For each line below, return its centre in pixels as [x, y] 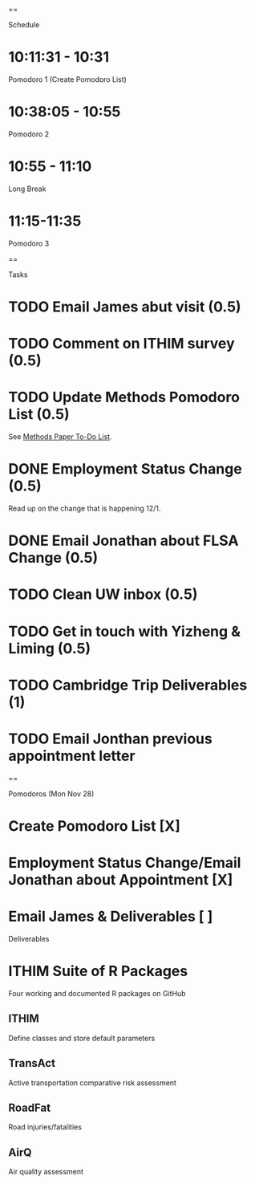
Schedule [24, 24]
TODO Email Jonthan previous [110, 738]
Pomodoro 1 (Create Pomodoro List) [67, 79]
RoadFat [29, 1107]
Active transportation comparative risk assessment [92, 1082]
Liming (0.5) [50, 648]
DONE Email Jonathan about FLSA [123, 541]
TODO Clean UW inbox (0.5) [103, 594]
